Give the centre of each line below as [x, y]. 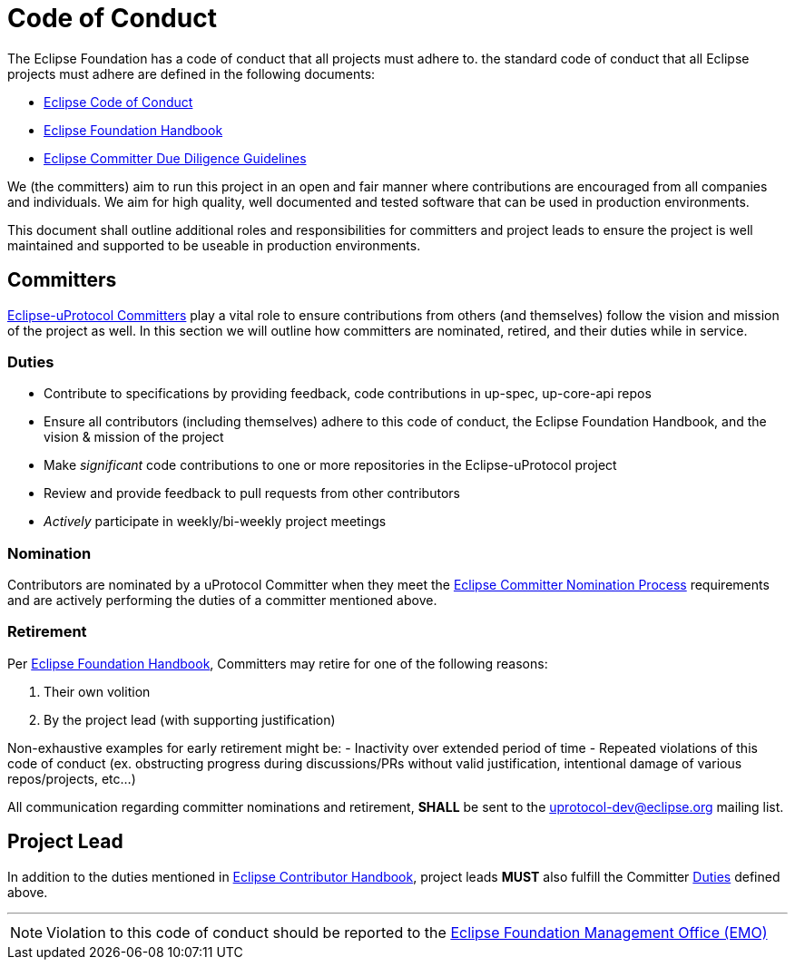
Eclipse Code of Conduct [118, 102]
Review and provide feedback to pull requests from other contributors [252, 493]
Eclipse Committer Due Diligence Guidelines [175, 158]
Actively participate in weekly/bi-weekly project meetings [215, 522]
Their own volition [97, 691]
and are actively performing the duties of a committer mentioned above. [222, 601]
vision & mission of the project [134, 437]
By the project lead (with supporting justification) [190, 719]
